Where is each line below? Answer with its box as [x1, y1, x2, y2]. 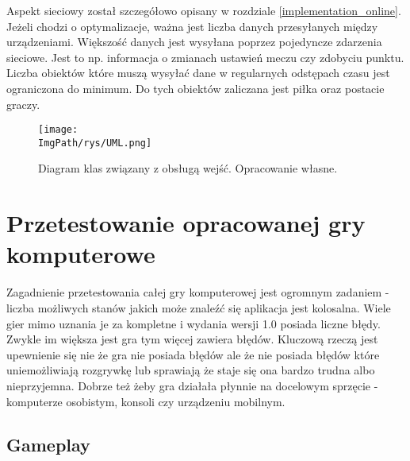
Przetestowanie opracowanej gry [6, 207, 366, 239]
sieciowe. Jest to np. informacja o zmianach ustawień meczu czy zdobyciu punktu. [6, 48, 404, 65]
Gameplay [6, 432, 90, 456]
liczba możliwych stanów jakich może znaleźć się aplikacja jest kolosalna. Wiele [6, 299, 391, 316]
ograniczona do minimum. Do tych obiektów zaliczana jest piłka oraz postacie [6, 79, 385, 96]
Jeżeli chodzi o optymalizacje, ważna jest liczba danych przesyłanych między [6, 17, 378, 34]
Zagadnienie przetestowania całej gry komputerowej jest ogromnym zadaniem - [6, 284, 389, 300]
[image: [38, 124, 79, 136]
